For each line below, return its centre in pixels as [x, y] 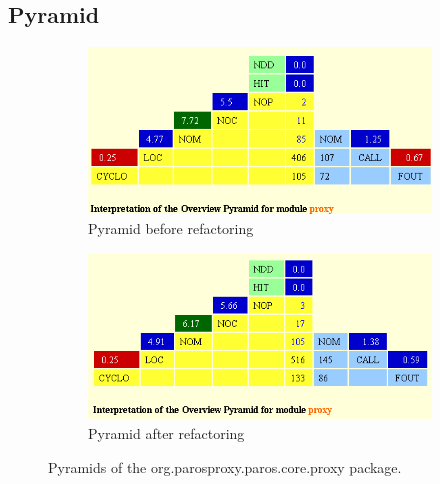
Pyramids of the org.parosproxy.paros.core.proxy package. [225, 466]
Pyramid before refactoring [171, 227]
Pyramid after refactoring [166, 433]
